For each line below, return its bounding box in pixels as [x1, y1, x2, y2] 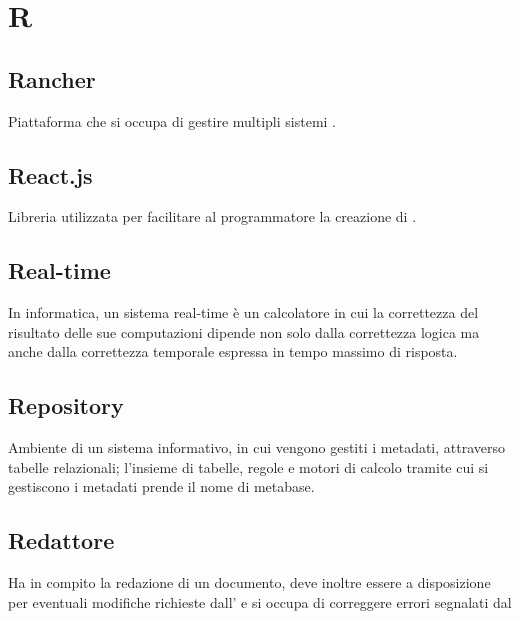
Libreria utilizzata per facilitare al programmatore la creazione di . [8, 206, 417, 227]
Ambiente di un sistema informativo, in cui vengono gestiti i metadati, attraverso [8, 437, 506, 458]
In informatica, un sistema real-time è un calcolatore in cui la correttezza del [8, 302, 479, 323]
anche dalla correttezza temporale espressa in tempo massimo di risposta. [8, 341, 458, 362]
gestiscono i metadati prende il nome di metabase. [8, 476, 315, 497]
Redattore [8, 525, 115, 556]
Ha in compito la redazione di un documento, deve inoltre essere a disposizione [8, 572, 491, 593]
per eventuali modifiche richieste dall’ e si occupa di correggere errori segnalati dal [8, 591, 512, 612]
